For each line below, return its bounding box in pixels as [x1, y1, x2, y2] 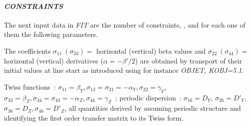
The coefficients [4, 45, 51, 56]
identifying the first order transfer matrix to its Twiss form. [4, 112, 184, 123]
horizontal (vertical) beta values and [96, 45, 206, 56]
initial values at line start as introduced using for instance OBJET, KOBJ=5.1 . [4, 65, 244, 75]
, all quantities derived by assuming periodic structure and [64, 103, 241, 113]
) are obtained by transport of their [135, 55, 242, 65]
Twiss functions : [4, 81, 56, 92]
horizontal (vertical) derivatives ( [4, 55, 103, 65]
